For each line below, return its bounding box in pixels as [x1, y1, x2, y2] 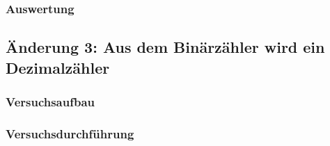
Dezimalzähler [6, 56, 110, 78]
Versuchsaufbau [6, 92, 95, 110]
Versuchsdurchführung [6, 124, 134, 142]
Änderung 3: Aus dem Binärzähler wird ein [6, 36, 325, 58]
